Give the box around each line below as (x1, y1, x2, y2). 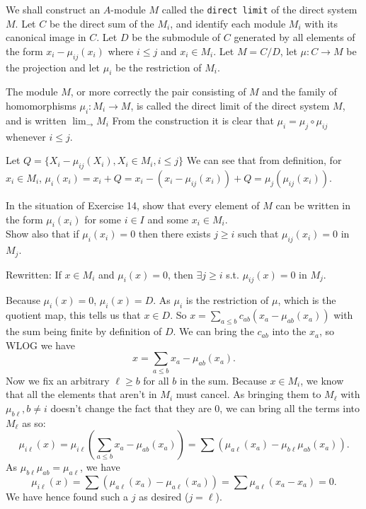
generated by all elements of (234, 30, 355, 45)
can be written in (275, 198, 351, 213)
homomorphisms (6, 98, 76, 113)
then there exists (138, 226, 211, 241)
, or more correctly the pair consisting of (70, 84, 246, 99)
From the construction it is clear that (112, 112, 274, 127)
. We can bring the (173, 324, 254, 339)
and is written (6, 112, 67, 127)
